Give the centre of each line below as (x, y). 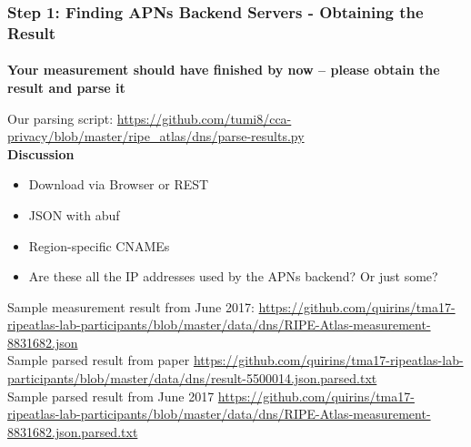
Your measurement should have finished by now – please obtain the (224, 70)
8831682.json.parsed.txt (73, 431)
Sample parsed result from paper (99, 360)
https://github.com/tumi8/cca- (204, 118)
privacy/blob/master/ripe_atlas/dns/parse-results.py (156, 136)
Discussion (41, 153)
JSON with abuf (74, 214)
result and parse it (66, 87)
